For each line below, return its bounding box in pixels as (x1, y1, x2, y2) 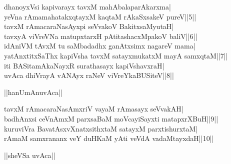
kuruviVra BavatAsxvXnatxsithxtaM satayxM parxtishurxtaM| (4, 123, 198, 133)
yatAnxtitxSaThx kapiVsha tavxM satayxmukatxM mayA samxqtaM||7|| (4, 50, 228, 60)
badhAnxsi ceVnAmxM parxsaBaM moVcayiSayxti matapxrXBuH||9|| (4, 113, 218, 123)
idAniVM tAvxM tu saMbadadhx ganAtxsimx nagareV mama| (4, 40, 195, 51)
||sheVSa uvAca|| (4, 149, 55, 160)
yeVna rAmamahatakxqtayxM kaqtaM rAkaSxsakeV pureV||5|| (4, 11, 196, 21)
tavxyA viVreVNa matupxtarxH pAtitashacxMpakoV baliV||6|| (4, 30, 197, 41)
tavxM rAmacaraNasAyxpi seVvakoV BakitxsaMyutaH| (4, 21, 174, 31)
